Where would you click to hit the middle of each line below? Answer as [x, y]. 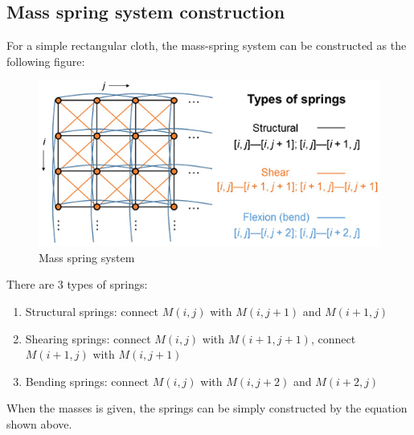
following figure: [46, 61]
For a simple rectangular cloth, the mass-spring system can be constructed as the [207, 45]
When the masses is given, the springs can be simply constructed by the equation [207, 408]
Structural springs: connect [92, 311]
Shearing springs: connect [88, 338]
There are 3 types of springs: [77, 284]
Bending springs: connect [87, 381]
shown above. [39, 423]
